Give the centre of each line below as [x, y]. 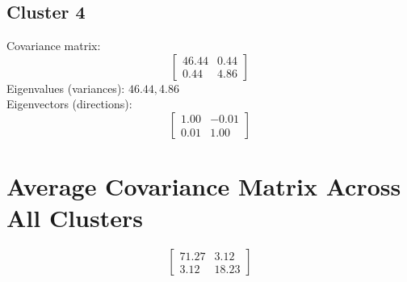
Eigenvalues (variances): [66, 88]
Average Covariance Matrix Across [204, 186]
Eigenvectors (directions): [69, 104]
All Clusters [75, 218]
